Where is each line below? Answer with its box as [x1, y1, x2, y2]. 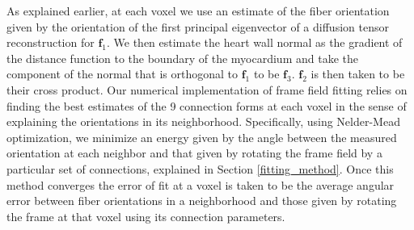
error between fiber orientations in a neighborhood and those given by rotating [6, 192, 397, 209]
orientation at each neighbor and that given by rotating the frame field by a [6, 144, 382, 161]
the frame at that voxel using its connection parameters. [6, 207, 285, 224]
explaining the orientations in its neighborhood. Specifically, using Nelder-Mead [6, 113, 400, 130]
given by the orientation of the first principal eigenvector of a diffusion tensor [6, 18, 389, 35]
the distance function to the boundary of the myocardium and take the [6, 49, 358, 66]
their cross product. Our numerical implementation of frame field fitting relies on [6, 81, 408, 98]
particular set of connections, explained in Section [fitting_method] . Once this [6, 160, 394, 177]
